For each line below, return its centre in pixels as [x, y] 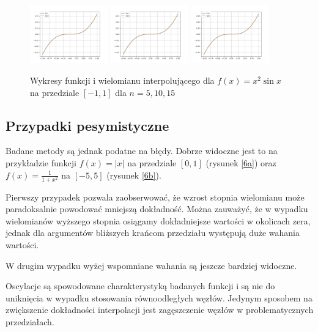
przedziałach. [30, 322]
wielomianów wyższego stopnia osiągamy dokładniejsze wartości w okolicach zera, [158, 220]
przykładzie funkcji [41, 162]
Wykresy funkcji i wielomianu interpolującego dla [122, 80]
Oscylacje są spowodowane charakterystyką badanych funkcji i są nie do [140, 286]
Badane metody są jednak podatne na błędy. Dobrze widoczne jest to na [142, 151]
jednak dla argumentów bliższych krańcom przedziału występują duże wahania [153, 233]
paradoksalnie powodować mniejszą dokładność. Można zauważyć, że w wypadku [157, 209]
